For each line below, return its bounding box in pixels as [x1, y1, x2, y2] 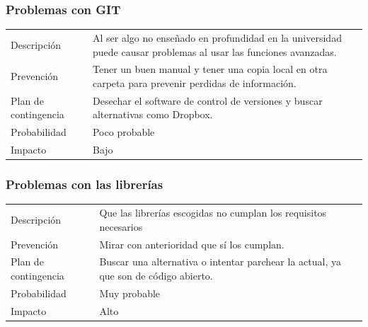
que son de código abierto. [99, 268, 213, 283]
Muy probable [99, 285, 161, 300]
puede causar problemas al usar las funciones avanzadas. [92, 44, 337, 59]
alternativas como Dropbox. [92, 107, 213, 122]
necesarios [99, 219, 143, 234]
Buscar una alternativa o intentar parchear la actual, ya [99, 254, 341, 269]
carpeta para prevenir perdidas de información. [92, 76, 297, 90]
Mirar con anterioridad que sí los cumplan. [99, 236, 284, 251]
